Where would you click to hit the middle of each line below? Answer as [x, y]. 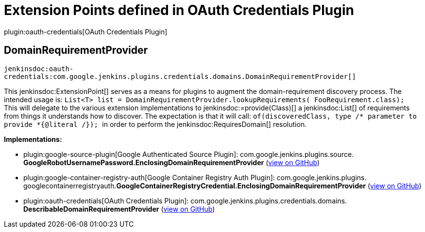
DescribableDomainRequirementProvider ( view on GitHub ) [119, 209]
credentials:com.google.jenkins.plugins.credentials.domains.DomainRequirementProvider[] [180, 76]
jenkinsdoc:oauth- [39, 69]
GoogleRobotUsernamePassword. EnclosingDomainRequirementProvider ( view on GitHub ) [172, 162]
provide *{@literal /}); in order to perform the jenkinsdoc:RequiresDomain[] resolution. [155, 124]
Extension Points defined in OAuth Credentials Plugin [179, 10]
